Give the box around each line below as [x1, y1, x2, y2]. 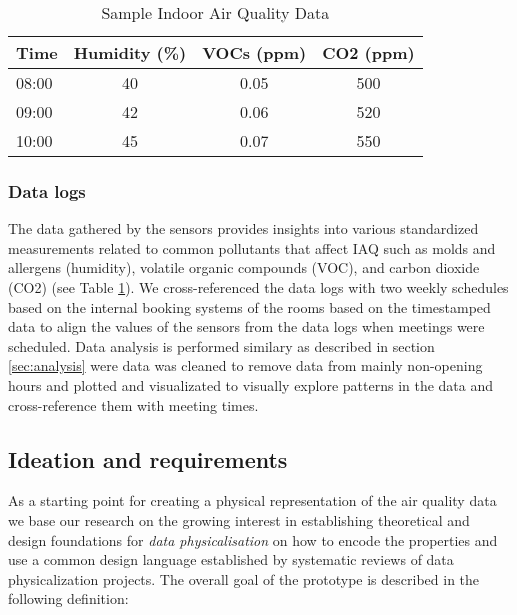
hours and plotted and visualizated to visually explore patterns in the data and [8, 374, 494, 395]
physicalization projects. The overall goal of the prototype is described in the [8, 568, 480, 589]
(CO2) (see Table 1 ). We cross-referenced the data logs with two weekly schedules [8, 277, 509, 297]
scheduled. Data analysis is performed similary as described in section [8, 335, 435, 356]
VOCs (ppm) [202, 41, 307, 64]
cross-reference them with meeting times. [8, 394, 259, 415]
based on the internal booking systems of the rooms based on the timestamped [8, 296, 491, 317]
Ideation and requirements [8, 443, 288, 474]
